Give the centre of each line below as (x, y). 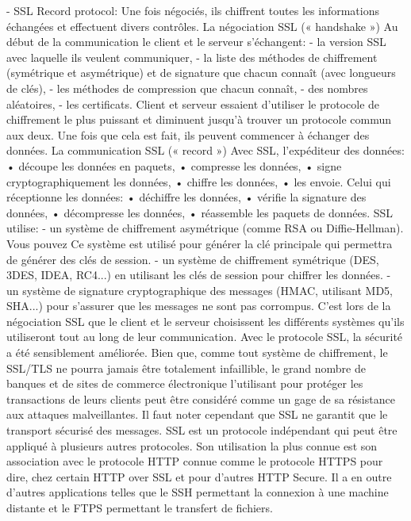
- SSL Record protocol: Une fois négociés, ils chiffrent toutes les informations (193, 10)
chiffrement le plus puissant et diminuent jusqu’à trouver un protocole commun (199, 119)
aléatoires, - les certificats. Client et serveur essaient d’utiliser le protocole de (193, 103)
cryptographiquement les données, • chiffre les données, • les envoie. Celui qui (199, 181)
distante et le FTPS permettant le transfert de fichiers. (140, 508)
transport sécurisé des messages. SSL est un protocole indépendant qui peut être (202, 430)
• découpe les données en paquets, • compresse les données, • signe (174, 165)
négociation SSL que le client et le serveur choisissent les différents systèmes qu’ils (205, 321)
